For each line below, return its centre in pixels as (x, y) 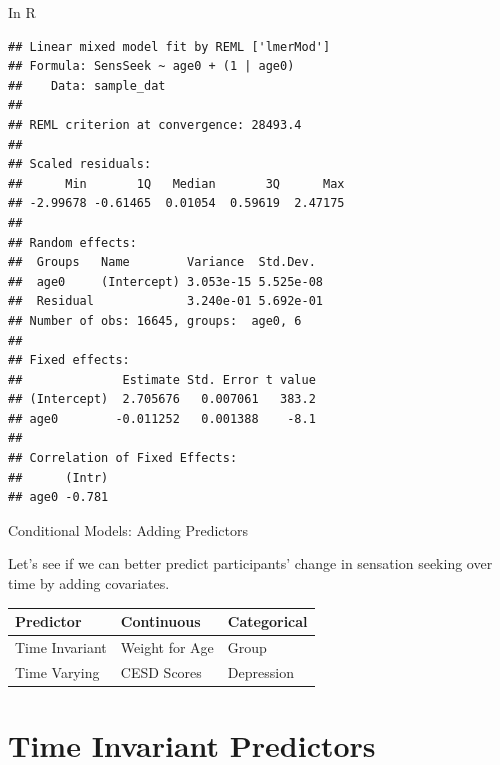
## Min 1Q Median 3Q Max (176, 183)
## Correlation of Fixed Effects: (123, 458)
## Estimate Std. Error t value (162, 379)
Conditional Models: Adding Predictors (128, 529)
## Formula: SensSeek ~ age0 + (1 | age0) (151, 66)
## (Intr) (58, 477)
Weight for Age (167, 646)
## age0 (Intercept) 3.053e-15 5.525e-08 (165, 281)
